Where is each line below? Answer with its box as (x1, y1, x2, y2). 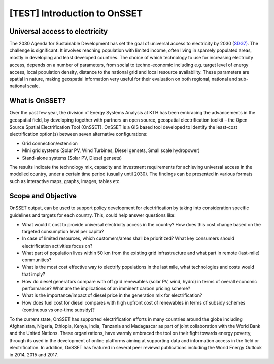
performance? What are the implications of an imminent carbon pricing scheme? (22, 285, 190, 292)
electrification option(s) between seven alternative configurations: (9, 131, 148, 137)
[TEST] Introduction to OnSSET (9, 8, 143, 19)
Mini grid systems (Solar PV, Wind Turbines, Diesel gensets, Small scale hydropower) (22, 147, 200, 154)
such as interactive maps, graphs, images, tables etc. (9, 178, 121, 184)
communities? (22, 257, 52, 263)
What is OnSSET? (9, 97, 66, 105)
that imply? (22, 271, 45, 277)
